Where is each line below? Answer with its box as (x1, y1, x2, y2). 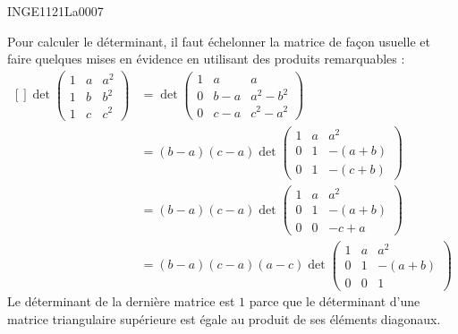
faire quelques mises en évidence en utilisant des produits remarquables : (7, 49, 405, 68)
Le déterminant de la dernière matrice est (7, 292, 235, 311)
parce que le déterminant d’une (249, 292, 420, 311)
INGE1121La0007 (7, 2, 104, 20)
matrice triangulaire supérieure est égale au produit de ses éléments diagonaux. (7, 310, 441, 329)
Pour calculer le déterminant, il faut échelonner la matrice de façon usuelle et (7, 31, 430, 50)
